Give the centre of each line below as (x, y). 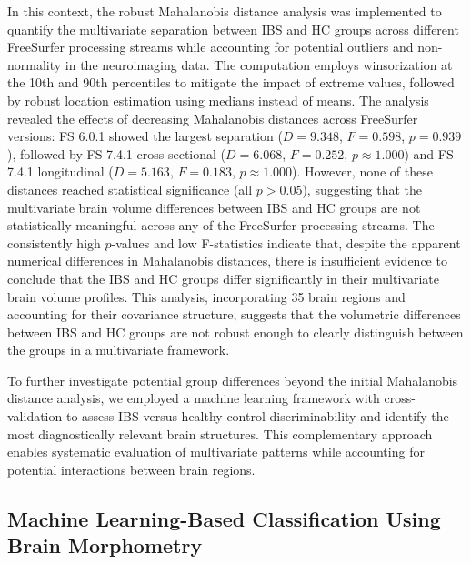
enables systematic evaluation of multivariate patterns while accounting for (216, 452)
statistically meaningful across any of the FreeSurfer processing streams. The (221, 225)
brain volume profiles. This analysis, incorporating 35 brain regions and (206, 296)
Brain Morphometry (105, 545)
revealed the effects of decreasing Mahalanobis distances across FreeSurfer (213, 118)
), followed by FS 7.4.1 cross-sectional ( (117, 153)
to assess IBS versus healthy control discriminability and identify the (257, 416)
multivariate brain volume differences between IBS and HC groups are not (214, 207)
